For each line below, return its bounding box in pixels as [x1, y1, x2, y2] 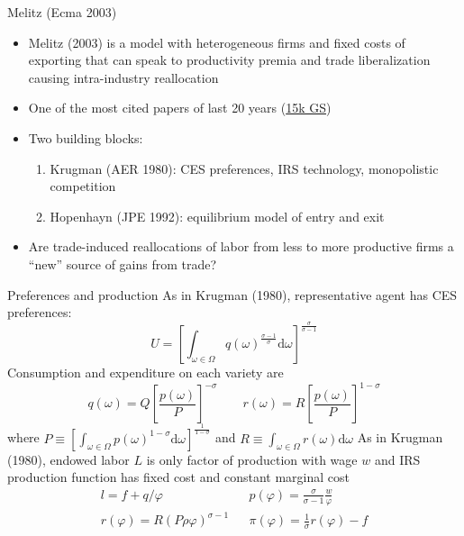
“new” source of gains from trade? [28, 254, 217, 273]
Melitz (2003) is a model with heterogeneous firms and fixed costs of [28, 32, 405, 51]
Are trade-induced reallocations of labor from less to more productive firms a [28, 237, 454, 256]
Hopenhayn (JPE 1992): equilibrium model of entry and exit [50, 206, 385, 225]
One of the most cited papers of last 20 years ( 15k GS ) [28, 98, 332, 117]
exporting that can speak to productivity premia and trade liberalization [28, 50, 431, 69]
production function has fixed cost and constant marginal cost [7, 468, 350, 486]
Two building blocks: [28, 128, 143, 147]
